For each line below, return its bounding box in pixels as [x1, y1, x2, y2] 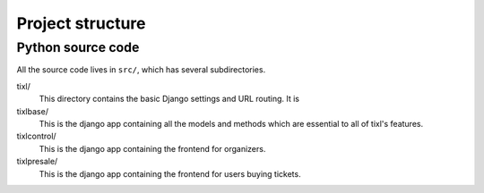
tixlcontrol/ [16, 130, 57, 142]
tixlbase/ [16, 105, 49, 116]
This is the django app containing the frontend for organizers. [39, 143, 266, 154]
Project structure [16, 13, 146, 33]
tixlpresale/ [16, 156, 58, 167]
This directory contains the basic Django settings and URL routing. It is [39, 94, 300, 105]
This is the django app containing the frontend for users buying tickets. [39, 168, 301, 179]
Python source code [16, 39, 140, 55]
